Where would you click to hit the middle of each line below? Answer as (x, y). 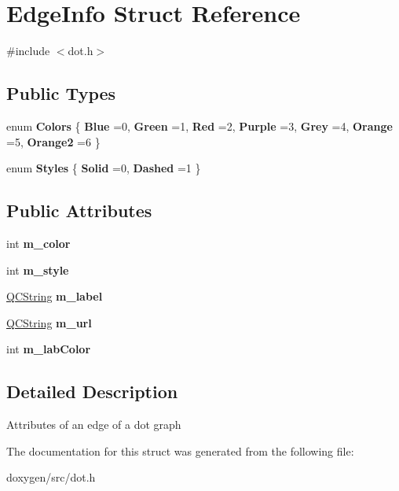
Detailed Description (92, 391)
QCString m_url (49, 322)
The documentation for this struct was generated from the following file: (180, 450)
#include (28, 51)
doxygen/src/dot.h (51, 477)
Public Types (61, 93)
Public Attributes (79, 210)
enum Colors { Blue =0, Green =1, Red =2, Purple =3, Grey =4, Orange (199, 126)
